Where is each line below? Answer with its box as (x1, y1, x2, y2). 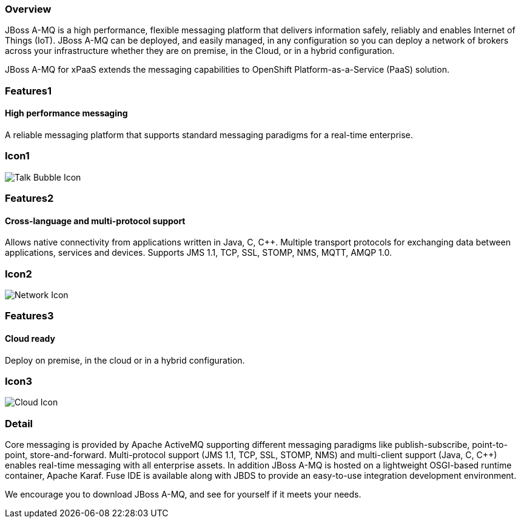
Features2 (5, 192, 54, 205)
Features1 (5, 84, 52, 97)
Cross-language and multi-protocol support (5, 215, 186, 226)
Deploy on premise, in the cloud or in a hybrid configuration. (5, 355, 245, 365)
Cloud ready (5, 333, 55, 344)
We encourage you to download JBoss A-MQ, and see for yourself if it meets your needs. (5, 489, 361, 500)
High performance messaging (5, 108, 128, 119)
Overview (5, 3, 52, 15)
